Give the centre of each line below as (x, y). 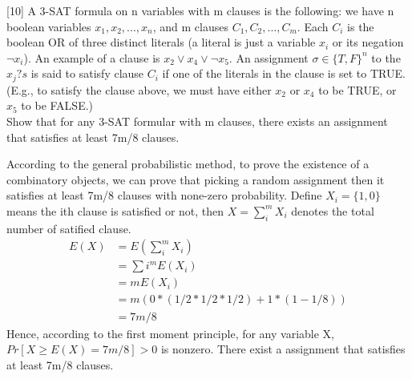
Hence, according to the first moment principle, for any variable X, (170, 333)
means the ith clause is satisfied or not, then (115, 210)
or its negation (368, 42)
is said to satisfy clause (87, 73)
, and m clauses (190, 26)
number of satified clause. (69, 228)
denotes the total (333, 210)
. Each (313, 26)
